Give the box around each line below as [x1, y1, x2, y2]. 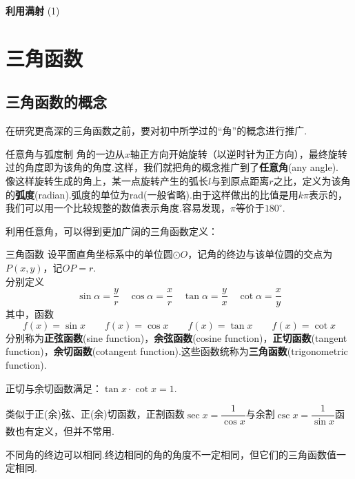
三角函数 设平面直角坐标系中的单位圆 [6, 247, 173, 261]
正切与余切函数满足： [6, 380, 102, 395]
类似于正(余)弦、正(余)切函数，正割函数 [6, 407, 185, 421]
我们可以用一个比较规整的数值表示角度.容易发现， [6, 201, 230, 215]
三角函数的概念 [6, 91, 107, 112]
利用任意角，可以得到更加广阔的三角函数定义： [6, 223, 218, 238]
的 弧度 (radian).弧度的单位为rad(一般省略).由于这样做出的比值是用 [6, 187, 298, 201]
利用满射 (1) [6, 3, 60, 17]
